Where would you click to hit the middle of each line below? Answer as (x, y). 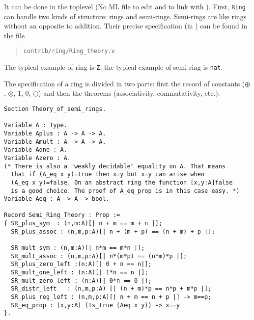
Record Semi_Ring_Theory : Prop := (62, 215)
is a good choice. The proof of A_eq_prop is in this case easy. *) (125, 191)
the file (14, 35)
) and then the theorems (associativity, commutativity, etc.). (129, 93)
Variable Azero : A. (38, 158)
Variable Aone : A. (36, 150)
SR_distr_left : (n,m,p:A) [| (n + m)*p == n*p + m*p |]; (111, 289)
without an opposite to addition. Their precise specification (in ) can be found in (126, 26)
